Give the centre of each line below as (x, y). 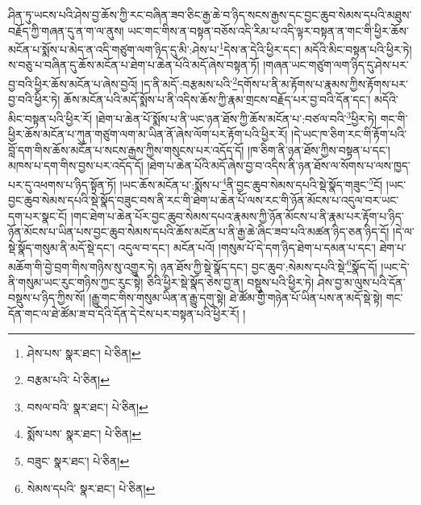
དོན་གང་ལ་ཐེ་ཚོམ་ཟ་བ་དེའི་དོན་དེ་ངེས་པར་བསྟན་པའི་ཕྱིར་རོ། (124, 313)
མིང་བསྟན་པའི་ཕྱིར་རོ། (50, 118)
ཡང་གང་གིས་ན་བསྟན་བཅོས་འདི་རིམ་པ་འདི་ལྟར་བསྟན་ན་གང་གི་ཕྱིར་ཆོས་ (269, 30)
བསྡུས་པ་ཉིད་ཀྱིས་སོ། (47, 298)
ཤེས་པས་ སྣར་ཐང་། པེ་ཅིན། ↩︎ (84, 352)
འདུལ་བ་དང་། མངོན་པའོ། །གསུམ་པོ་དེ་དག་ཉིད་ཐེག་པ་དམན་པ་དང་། (247, 247)
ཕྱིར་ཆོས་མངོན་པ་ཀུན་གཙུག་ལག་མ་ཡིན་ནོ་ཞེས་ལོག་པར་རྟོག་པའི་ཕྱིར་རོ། (148, 134)
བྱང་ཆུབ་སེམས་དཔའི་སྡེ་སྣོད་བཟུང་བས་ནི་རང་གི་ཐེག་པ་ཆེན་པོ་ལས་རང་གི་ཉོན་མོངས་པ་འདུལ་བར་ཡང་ (204, 200)
